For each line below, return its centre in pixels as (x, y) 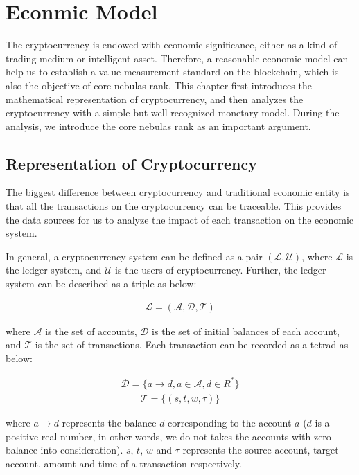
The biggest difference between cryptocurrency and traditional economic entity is (178, 192)
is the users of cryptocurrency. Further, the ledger (220, 270)
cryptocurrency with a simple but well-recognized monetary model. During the (173, 113)
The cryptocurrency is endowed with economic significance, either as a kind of (172, 45)
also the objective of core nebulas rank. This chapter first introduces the (159, 85)
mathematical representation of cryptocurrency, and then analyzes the (155, 99)
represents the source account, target (261, 450)
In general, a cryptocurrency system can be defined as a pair (134, 256)
